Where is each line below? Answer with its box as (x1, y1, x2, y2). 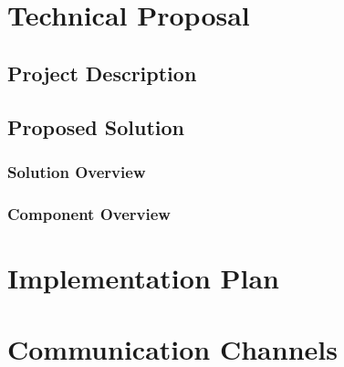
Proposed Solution (7, 112, 184, 141)
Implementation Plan (7, 258, 280, 296)
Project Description (7, 58, 197, 87)
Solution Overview (7, 160, 146, 183)
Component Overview (7, 202, 171, 225)
